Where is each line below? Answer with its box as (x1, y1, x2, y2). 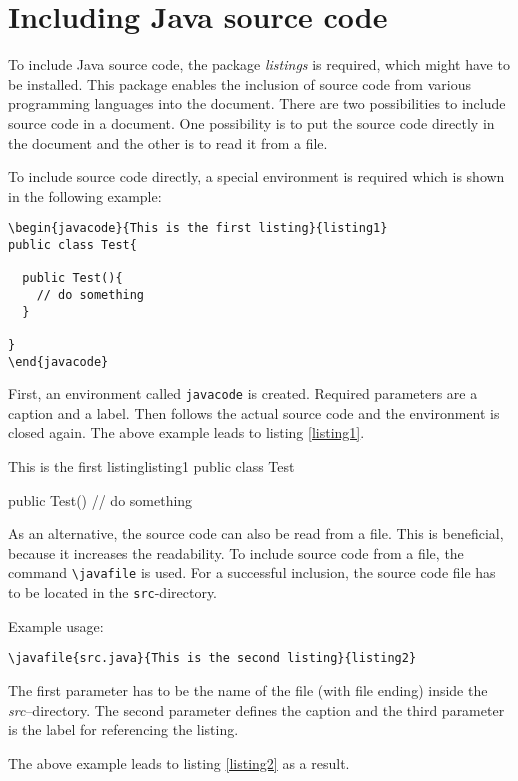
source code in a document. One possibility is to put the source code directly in (8, 112, 495, 133)
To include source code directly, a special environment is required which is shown (8, 166, 505, 187)
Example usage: (8, 615, 104, 636)
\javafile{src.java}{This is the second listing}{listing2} (8, 651, 417, 666)
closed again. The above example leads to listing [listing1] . (8, 422, 365, 443)
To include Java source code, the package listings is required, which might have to (8, 54, 510, 75)
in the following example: (8, 185, 162, 206)
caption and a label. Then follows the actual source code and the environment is (8, 402, 500, 423)
